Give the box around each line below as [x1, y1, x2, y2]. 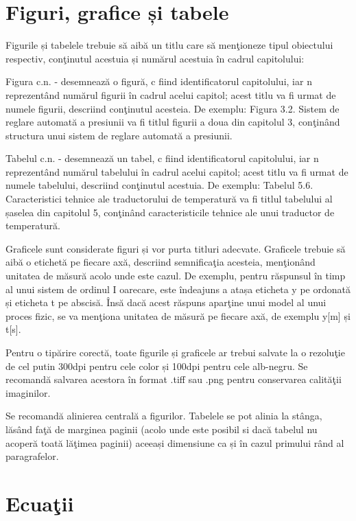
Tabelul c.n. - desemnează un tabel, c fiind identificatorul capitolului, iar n [5, 151, 319, 165]
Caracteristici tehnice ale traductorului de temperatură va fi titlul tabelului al [5, 192, 333, 206]
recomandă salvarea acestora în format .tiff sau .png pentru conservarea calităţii [5, 372, 342, 386]
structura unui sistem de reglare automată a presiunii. [5, 128, 233, 142]
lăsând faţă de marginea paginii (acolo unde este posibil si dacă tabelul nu [5, 421, 318, 436]
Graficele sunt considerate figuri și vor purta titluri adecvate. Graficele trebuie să [5, 241, 346, 255]
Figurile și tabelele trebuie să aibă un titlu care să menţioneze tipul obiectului [5, 38, 333, 52]
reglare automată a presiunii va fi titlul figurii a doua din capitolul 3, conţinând [5, 115, 340, 129]
